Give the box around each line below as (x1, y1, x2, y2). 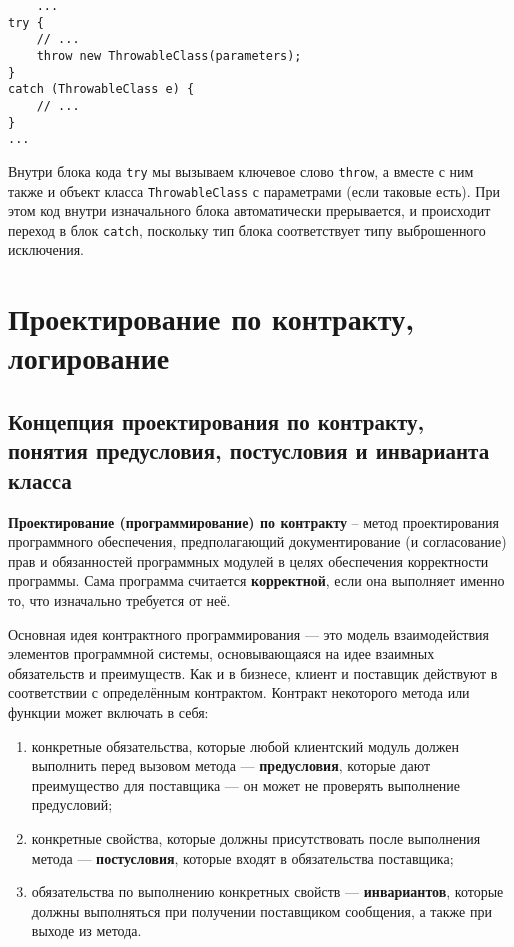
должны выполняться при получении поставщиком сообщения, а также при (31, 900, 492, 921)
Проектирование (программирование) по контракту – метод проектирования (8, 511, 499, 532)
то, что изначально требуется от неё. (8, 589, 231, 610)
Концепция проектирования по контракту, (8, 406, 425, 437)
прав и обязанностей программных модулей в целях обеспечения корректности (8, 550, 489, 571)
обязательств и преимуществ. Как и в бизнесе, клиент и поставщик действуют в (8, 662, 498, 683)
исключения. (8, 239, 84, 260)
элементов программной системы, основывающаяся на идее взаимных (8, 643, 435, 664)
